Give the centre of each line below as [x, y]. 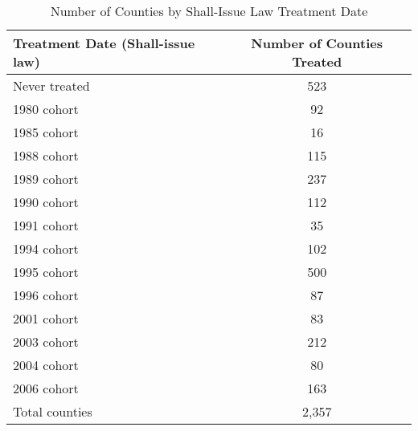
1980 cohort [46, 109]
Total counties [53, 411]
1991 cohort [46, 225]
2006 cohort [46, 388]
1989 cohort [46, 179]
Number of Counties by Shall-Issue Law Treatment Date [209, 11]
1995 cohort [46, 272]
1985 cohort [46, 132]
